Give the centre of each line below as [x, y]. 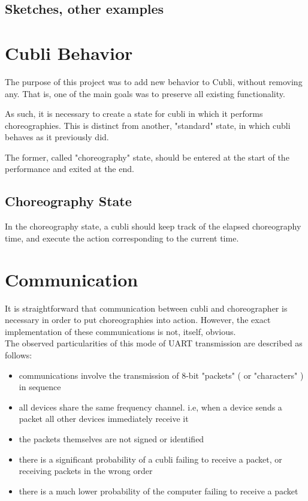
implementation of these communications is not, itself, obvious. [120, 331]
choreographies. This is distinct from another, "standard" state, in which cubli [148, 125]
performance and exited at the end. [70, 169]
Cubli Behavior [69, 52]
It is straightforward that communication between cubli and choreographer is [146, 308]
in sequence [40, 387]
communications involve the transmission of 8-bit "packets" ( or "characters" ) [161, 375]
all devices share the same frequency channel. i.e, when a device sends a [150, 407]
